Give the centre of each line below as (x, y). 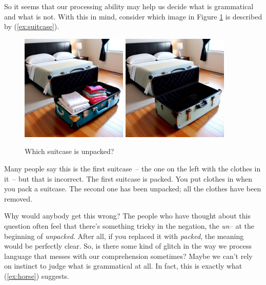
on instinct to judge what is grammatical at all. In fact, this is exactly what (123, 266)
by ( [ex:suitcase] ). (32, 26)
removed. (18, 198)
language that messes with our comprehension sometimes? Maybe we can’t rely (128, 256)
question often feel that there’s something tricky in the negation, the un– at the (129, 225)
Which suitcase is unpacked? (69, 151)
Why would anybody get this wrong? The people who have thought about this (127, 216)
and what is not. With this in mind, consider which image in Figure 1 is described (133, 16)
